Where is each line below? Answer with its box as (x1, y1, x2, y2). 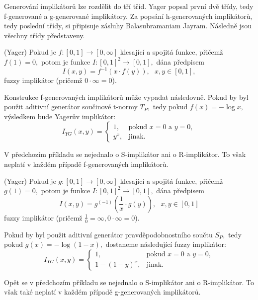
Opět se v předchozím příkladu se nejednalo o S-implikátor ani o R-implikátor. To (4, 277, 254, 287)
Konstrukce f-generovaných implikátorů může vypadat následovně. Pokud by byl (4, 91, 249, 102)
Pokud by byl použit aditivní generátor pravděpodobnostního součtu (4, 229, 213, 239)
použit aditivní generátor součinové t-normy (4, 101, 138, 112)
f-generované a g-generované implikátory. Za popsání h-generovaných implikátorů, (4, 10, 253, 21)
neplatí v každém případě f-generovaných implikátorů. (4, 159, 169, 169)
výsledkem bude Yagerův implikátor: (4, 111, 116, 121)
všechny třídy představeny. (4, 30, 85, 40)
